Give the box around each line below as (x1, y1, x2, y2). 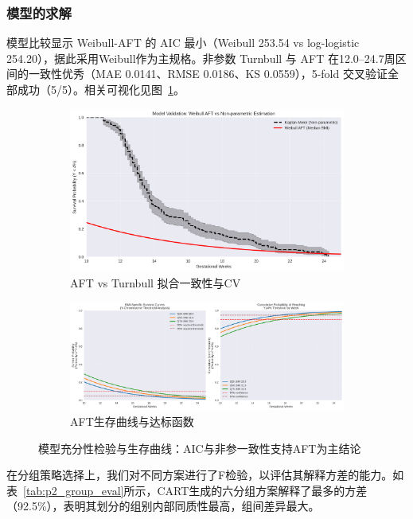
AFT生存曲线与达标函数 (70, 413, 194, 429)
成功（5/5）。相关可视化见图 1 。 (17, 81, 185, 97)
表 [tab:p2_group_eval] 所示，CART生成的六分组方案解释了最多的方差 (6, 482, 368, 498)
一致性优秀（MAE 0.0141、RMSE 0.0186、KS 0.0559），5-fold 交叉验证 (28, 65, 388, 82)
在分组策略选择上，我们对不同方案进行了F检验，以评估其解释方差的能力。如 (6, 466, 404, 483)
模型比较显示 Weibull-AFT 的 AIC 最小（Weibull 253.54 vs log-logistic (6, 34, 360, 51)
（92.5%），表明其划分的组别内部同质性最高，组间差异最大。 (6, 498, 320, 514)
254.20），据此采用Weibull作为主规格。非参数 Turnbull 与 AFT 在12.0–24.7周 (6, 49, 395, 66)
